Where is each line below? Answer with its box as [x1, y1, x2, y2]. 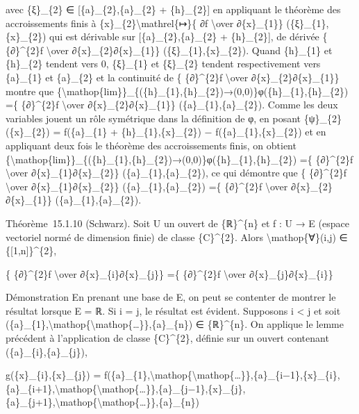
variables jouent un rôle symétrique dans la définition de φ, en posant [6, 110, 301, 125]
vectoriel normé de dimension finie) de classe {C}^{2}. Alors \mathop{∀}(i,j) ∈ [6, 229, 348, 244]
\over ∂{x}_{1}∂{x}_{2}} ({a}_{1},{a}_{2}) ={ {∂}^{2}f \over [6, 179, 288, 193]
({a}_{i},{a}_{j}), [6, 344, 87, 358]
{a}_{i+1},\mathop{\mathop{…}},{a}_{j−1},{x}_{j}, [6, 381, 246, 395]
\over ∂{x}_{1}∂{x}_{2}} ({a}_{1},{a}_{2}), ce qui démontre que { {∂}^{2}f [6, 165, 347, 180]
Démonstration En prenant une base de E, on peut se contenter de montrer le [6, 290, 336, 304]
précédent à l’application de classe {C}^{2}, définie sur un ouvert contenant [6, 331, 329, 345]
